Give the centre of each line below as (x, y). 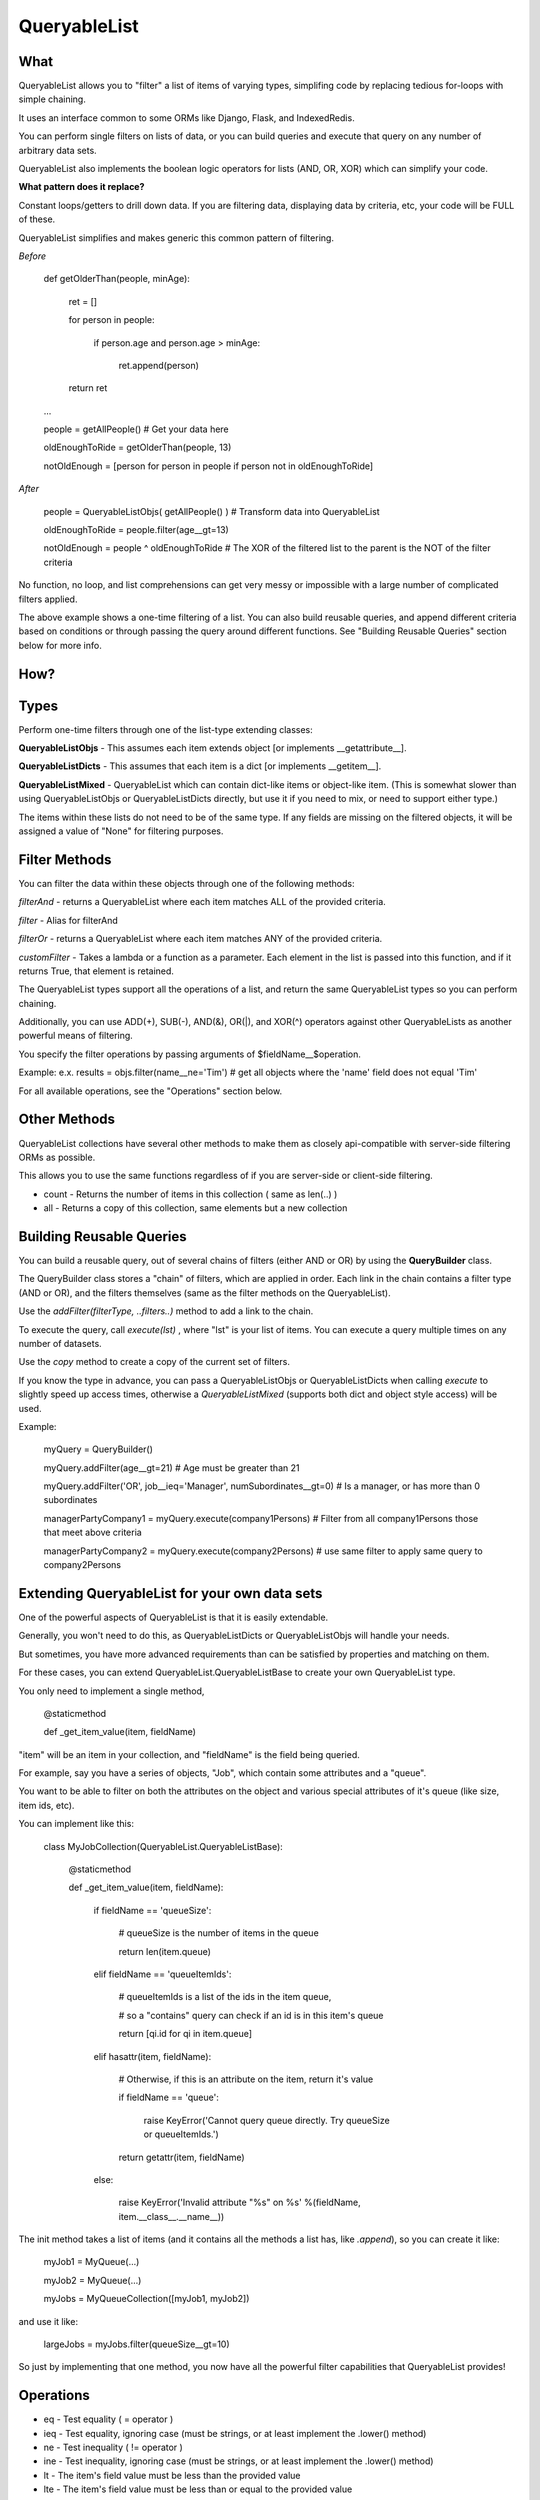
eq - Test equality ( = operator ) (108, 2419)
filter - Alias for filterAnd (68, 920)
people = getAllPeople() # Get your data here (136, 429)
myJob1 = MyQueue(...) (91, 2262)
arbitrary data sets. (57, 150)
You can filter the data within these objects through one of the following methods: (186, 883)
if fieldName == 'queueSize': (152, 1910)
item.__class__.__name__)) (171, 2216)
